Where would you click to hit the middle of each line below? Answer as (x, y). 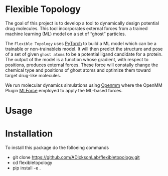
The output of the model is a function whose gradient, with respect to (77, 59)
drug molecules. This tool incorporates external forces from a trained (76, 28)
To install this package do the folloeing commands (57, 148)
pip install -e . (27, 168)
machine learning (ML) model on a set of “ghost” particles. (66, 34)
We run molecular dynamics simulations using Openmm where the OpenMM (84, 85)
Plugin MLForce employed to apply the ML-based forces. (64, 90)
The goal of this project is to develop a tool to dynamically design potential (82, 23)
